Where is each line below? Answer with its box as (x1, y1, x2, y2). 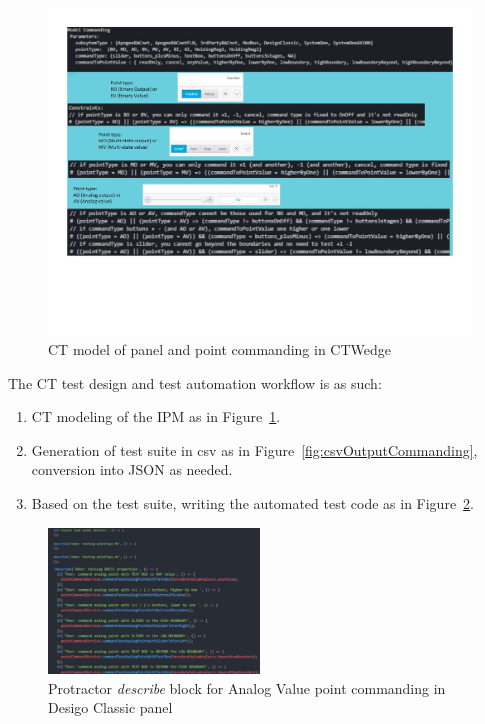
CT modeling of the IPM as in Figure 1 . (31, 406, 281, 427)
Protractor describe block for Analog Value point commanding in (48, 677, 446, 698)
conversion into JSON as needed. (31, 459, 233, 480)
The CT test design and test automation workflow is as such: (8, 372, 382, 393)
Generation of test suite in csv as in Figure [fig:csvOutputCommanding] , (31, 439, 478, 460)
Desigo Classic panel (48, 697, 173, 718)
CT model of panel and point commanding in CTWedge (48, 339, 392, 360)
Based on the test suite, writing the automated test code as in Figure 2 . (31, 493, 475, 514)
